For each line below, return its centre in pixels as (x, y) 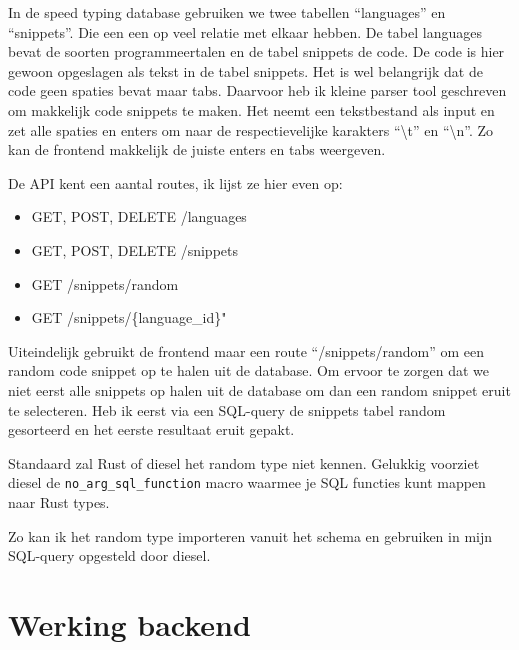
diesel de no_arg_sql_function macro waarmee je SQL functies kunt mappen (247, 482)
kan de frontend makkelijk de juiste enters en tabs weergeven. (197, 149)
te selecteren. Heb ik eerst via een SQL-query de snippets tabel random (227, 409)
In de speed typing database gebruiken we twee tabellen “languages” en (227, 12)
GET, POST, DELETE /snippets (135, 249)
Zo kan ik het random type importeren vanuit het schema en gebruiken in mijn (250, 535)
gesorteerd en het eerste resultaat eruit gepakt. (151, 429)
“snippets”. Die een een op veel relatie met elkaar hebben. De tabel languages (245, 31)
